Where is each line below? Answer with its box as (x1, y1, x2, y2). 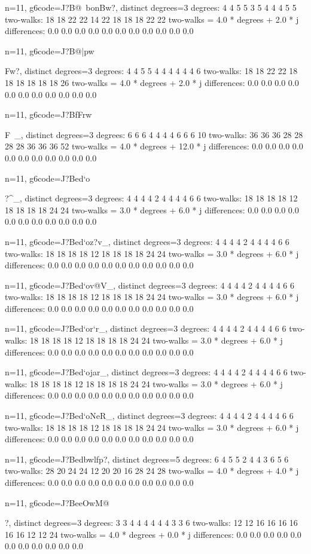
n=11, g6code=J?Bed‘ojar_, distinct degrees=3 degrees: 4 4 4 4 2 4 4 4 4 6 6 (5, 366, 288, 378)
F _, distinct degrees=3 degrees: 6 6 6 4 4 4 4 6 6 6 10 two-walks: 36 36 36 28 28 (5, 128, 303, 140)
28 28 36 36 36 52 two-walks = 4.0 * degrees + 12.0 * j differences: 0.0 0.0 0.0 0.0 (5, 140, 303, 152)
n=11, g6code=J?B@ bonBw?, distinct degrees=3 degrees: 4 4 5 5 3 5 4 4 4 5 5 (5, 1, 297, 13)
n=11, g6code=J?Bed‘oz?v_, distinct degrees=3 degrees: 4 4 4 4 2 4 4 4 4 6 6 (5, 235, 289, 247)
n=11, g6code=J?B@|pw (5, 44, 94, 57)
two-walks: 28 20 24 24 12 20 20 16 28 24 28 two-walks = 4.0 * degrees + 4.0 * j (5, 464, 299, 477)
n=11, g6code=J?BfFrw (5, 108, 92, 121)
